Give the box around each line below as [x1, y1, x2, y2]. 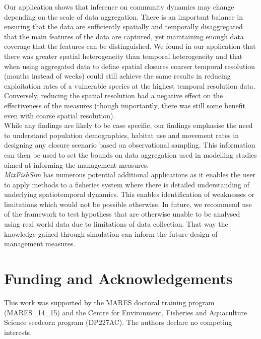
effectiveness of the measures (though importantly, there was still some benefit [4, 100, 245, 110]
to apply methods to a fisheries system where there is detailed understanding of [4, 179, 249, 189]
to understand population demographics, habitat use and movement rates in [4, 129, 239, 140]
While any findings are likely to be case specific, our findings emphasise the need [4, 120, 253, 130]
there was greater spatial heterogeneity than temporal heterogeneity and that [4, 50, 243, 61]
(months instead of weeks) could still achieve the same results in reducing [4, 71, 231, 81]
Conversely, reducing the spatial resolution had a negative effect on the [4, 90, 223, 101]
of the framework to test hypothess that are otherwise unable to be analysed [4, 209, 240, 219]
